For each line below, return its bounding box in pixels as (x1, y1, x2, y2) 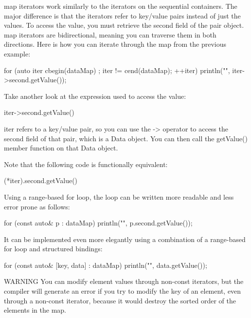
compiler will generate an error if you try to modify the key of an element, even (4, 286, 241, 296)
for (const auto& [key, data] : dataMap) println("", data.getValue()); (4, 260, 207, 270)
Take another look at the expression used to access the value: (4, 91, 186, 101)
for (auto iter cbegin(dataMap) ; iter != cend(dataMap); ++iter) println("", (4, 65, 230, 75)
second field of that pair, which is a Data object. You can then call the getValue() (4, 133, 248, 143)
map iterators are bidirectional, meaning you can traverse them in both (4, 29, 216, 39)
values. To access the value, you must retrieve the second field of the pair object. (4, 20, 244, 30)
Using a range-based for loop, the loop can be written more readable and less (4, 191, 234, 202)
